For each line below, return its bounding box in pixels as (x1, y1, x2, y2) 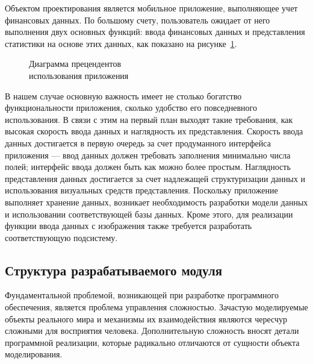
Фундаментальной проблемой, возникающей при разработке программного (5, 289, 279, 301)
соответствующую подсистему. (5, 231, 118, 243)
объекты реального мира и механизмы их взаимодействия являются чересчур (5, 312, 287, 325)
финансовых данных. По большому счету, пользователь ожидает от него (5, 13, 270, 26)
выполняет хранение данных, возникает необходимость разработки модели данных (5, 195, 308, 208)
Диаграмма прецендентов (29, 57, 121, 70)
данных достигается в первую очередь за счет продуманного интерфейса (5, 136, 271, 149)
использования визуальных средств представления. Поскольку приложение (5, 184, 278, 196)
